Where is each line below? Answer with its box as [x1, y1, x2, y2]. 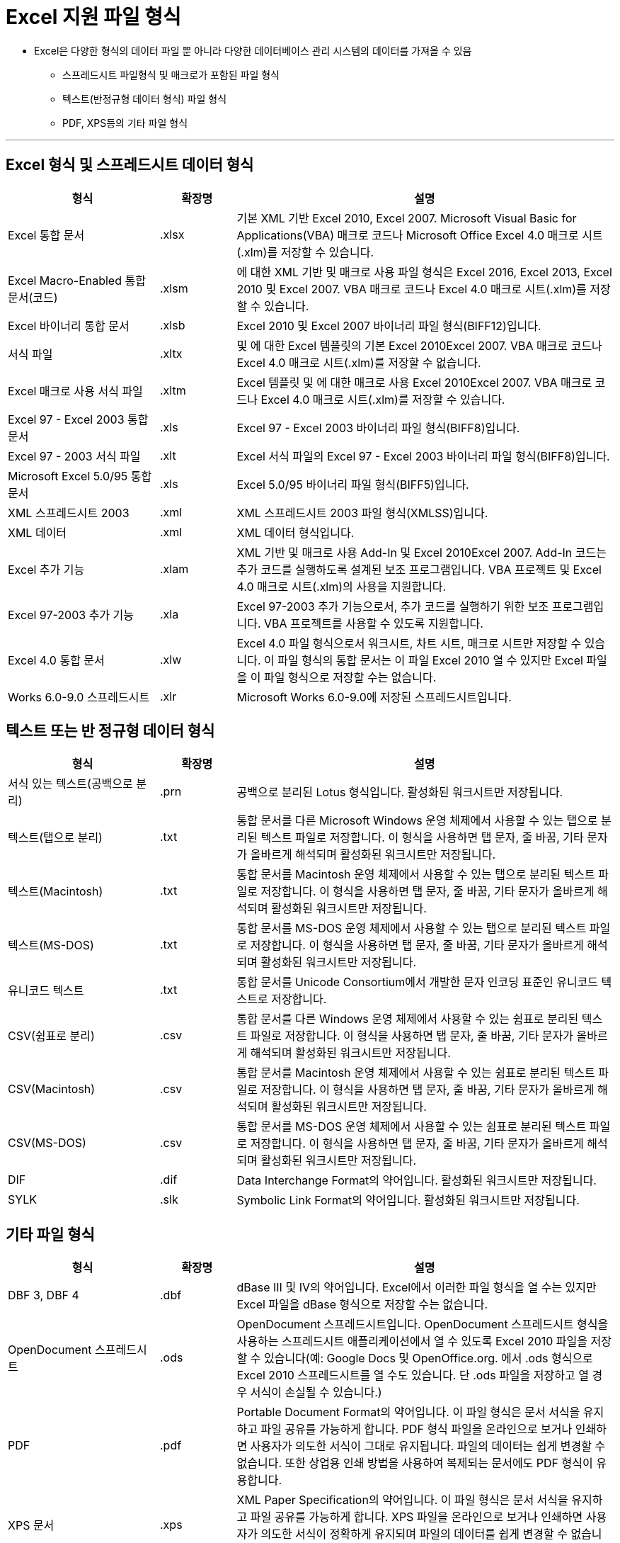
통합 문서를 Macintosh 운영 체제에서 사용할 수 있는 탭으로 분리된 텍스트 [236, 867, 595, 882]
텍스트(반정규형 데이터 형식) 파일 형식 [62, 92, 227, 105]
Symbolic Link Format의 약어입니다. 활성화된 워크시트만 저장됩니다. [236, 1193, 580, 1208]
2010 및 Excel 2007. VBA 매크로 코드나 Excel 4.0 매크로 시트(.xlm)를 [236, 281, 587, 296]
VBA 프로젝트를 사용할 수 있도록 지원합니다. [264, 616, 483, 631]
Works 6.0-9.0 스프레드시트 [8, 689, 150, 704]
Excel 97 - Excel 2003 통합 [8, 412, 149, 426]
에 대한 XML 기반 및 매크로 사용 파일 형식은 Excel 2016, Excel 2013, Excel [236, 264, 612, 279]
